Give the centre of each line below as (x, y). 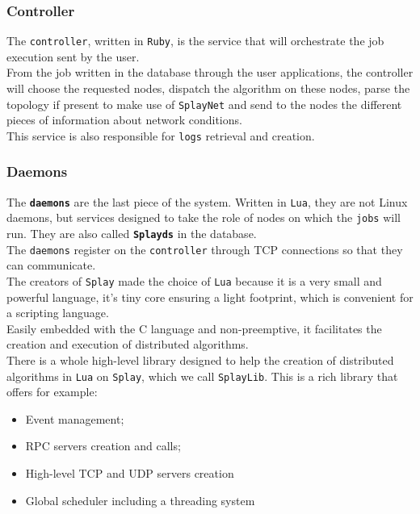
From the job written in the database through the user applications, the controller (210, 72)
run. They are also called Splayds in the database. (132, 234)
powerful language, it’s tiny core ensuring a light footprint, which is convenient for (210, 297)
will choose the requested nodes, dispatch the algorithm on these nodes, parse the (208, 88)
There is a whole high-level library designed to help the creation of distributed (200, 360)
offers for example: (52, 392)
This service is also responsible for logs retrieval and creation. (161, 135)
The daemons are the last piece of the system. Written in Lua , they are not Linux (207, 201)
